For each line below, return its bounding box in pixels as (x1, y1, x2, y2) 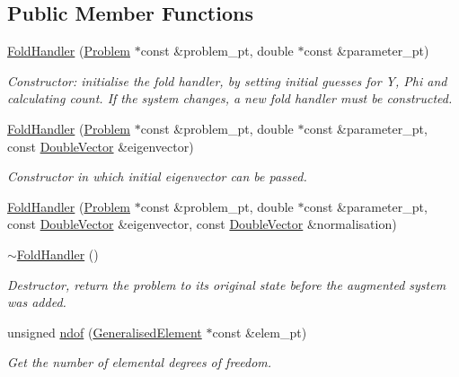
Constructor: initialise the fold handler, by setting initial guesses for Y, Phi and (7, 71, 447, 90)
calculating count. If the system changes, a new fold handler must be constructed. (7, 89, 453, 108)
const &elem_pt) (212, 322, 307, 341)
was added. (7, 293, 66, 311)
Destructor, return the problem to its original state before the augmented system (7, 275, 446, 294)
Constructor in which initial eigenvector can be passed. (7, 167, 307, 186)
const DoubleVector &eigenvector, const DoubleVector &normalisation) (7, 215, 397, 233)
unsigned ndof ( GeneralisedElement (7, 322, 202, 341)
